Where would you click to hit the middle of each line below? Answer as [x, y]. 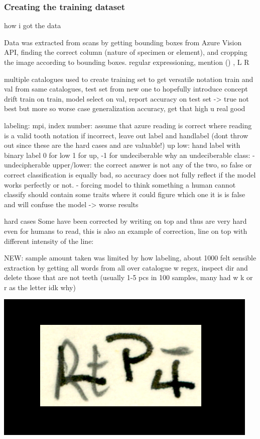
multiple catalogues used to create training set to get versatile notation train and [129, 79]
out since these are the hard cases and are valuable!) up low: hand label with [122, 145]
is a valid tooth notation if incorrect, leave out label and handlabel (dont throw [126, 135]
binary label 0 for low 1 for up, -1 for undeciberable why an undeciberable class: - [129, 155]
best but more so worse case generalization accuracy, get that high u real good [125, 108]
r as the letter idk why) [40, 287]
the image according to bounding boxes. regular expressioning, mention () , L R [127, 62]
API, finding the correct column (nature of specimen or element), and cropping [126, 52]
